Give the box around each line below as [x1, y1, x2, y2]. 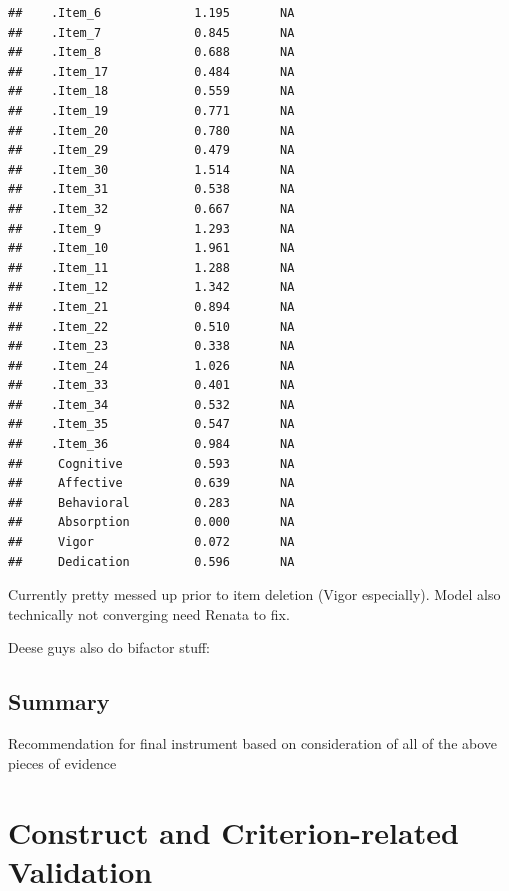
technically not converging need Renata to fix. [8, 603, 290, 624]
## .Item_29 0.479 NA [8, 143, 295, 158]
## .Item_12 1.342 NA [8, 280, 295, 295]
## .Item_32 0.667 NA [8, 201, 295, 216]
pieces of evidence [8, 752, 117, 773]
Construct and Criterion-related [8, 811, 459, 852]
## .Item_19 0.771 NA [8, 103, 295, 118]
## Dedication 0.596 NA [8, 554, 295, 569]
